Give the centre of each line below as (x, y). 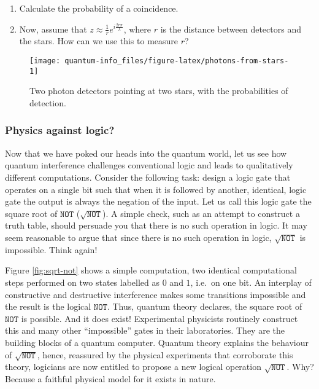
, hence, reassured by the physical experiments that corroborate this (165, 354)
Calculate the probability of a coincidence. (99, 8)
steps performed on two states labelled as (83, 282)
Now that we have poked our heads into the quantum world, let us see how (146, 153)
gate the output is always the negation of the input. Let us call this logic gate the (158, 201)
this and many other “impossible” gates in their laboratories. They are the (145, 330)
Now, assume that (53, 29)
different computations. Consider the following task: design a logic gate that (148, 177)
